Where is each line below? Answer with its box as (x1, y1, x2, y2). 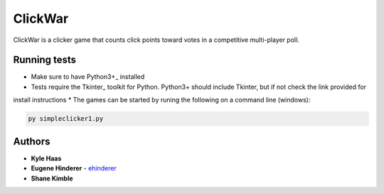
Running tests (13, 54, 77, 66)
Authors (13, 135, 50, 147)
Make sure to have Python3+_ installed (31, 72, 145, 81)
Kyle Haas (31, 153, 62, 163)
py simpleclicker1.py (28, 114, 104, 123)
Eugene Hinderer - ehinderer (31, 164, 117, 173)
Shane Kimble (31, 174, 74, 183)
